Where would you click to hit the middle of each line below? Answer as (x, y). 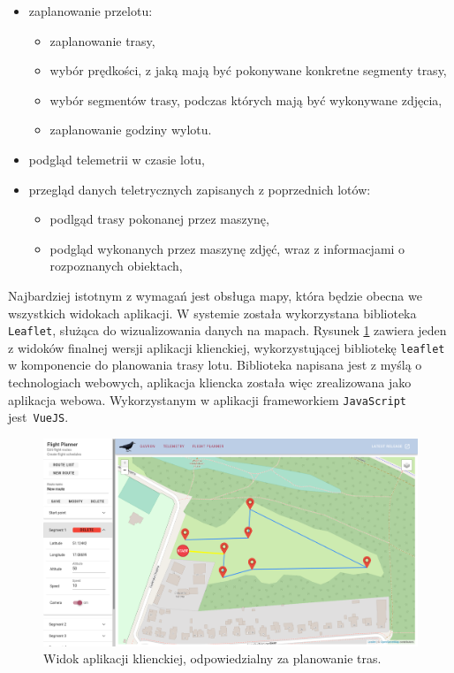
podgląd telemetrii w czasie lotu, (117, 159)
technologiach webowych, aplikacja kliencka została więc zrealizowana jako (210, 382)
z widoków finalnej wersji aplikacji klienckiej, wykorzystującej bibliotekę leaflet (227, 347)
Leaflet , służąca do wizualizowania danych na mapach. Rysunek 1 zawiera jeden (227, 330)
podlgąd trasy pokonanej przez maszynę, (159, 219)
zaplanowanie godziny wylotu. (131, 130)
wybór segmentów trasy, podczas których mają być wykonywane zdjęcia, (246, 99)
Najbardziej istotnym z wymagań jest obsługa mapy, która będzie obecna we (215, 295)
